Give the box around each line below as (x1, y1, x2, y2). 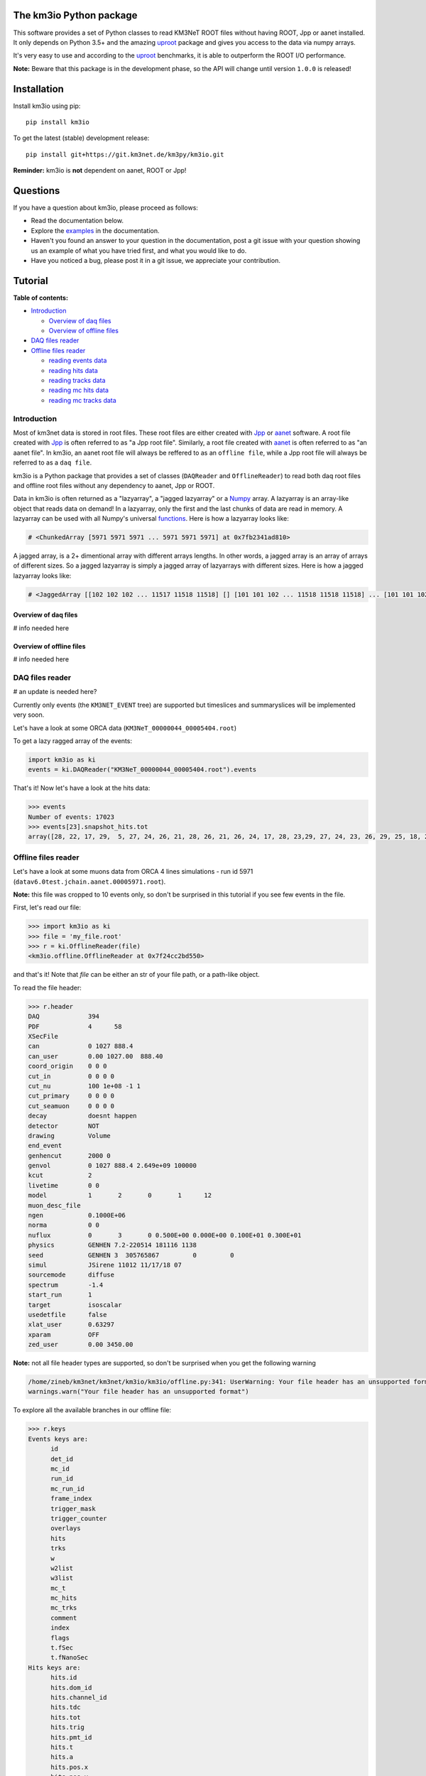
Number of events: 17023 (28, 813, 115, 821)
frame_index (50, 1495, 92, 1502)
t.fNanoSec (50, 1654, 89, 1662)
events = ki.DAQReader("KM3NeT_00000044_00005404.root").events (28, 766, 257, 774)
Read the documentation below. (31, 217, 124, 225)
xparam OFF (28, 1331, 99, 1338)
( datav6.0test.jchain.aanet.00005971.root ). (13, 877, 166, 886)
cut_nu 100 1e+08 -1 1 (28, 1082, 141, 1090)
